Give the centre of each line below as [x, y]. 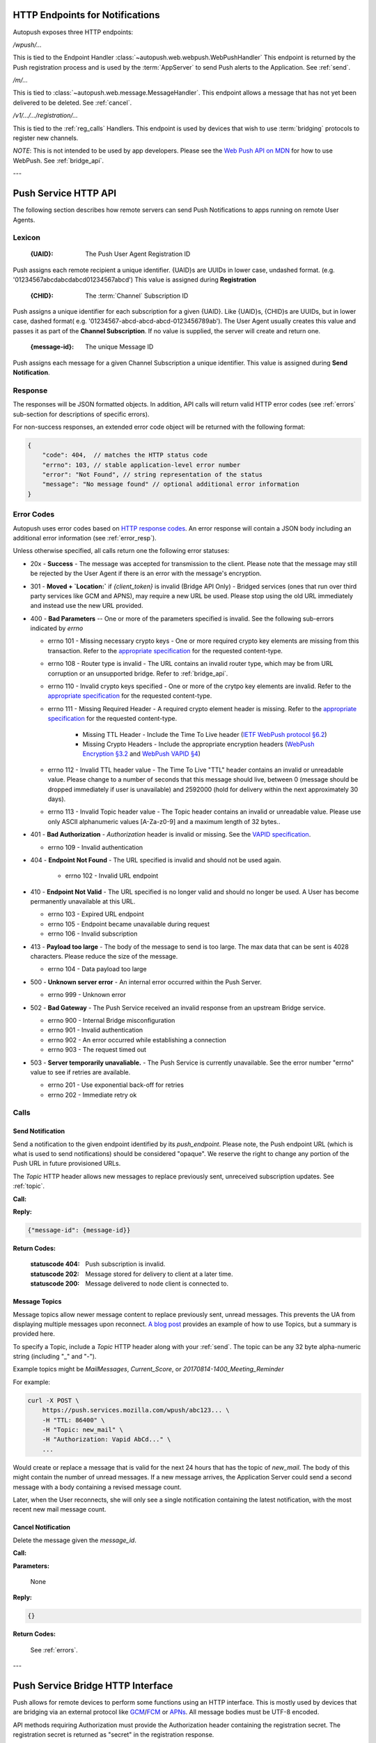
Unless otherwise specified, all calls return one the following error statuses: [121, 551]
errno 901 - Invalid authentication [95, 1030]
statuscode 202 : [55, 1274]
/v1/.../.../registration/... [45, 116]
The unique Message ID [119, 347]
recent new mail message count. [60, 1509]
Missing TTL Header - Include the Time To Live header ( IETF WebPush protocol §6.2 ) [205, 734]
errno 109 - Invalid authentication [95, 847]
